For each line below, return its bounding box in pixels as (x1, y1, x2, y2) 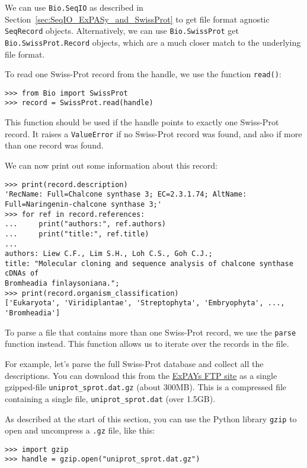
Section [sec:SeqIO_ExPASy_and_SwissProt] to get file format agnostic (5, 12, 270, 25)
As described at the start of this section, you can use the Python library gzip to (5, 412, 297, 425)
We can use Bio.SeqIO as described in (5, 1, 143, 13)
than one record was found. (5, 139, 104, 151)
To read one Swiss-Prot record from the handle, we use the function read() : (5, 68, 282, 80)
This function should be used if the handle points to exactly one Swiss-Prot (5, 116, 279, 128)
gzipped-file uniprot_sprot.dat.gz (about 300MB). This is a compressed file (5, 381, 287, 393)
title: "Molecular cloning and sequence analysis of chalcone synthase (5, 259, 293, 268)
